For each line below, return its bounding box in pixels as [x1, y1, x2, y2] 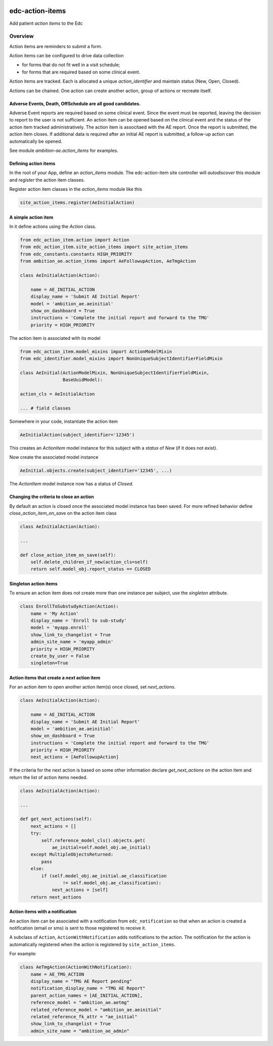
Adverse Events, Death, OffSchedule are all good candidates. [9, 100, 141, 106]
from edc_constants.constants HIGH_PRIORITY [20, 251, 132, 257]
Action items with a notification [9, 909, 77, 915]
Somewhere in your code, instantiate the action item [9, 418, 118, 424]
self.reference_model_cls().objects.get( [41, 837, 146, 843]
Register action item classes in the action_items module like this [9, 186, 143, 192]
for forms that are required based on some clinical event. [22, 69, 141, 75]
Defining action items [9, 160, 56, 167]
